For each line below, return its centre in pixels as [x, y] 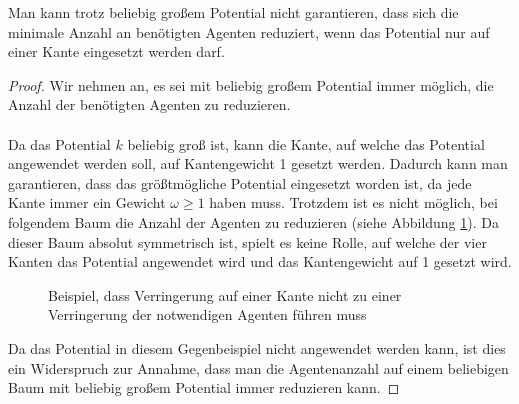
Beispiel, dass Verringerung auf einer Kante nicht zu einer [225, 294]
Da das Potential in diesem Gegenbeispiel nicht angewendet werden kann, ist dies [257, 347]
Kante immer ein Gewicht [87, 202]
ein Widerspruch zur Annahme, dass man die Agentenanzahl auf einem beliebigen [258, 367]
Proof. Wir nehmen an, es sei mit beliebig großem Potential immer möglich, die [251, 84]
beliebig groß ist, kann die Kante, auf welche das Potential [306, 143]
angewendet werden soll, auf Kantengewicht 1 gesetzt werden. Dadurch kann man [258, 163]
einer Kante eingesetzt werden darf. [116, 51]
